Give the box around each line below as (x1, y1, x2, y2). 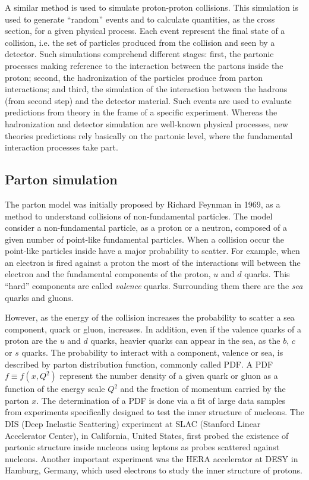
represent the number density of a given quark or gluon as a (59, 369, 278, 382)
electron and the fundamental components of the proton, (5, 268, 211, 280)
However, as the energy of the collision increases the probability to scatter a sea (5, 311, 295, 324)
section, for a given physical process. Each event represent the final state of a (5, 24, 285, 37)
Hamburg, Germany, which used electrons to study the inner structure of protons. (5, 464, 302, 476)
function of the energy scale (5, 382, 105, 395)
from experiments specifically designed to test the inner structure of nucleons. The (5, 406, 304, 418)
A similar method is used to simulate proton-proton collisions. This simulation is (5, 1, 298, 13)
